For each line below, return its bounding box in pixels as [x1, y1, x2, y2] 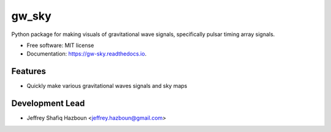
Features [11, 66, 46, 76]
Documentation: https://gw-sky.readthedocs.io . [26, 50, 147, 57]
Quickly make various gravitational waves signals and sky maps [26, 82, 188, 90]
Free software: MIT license [26, 42, 94, 49]
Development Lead [11, 98, 85, 109]
